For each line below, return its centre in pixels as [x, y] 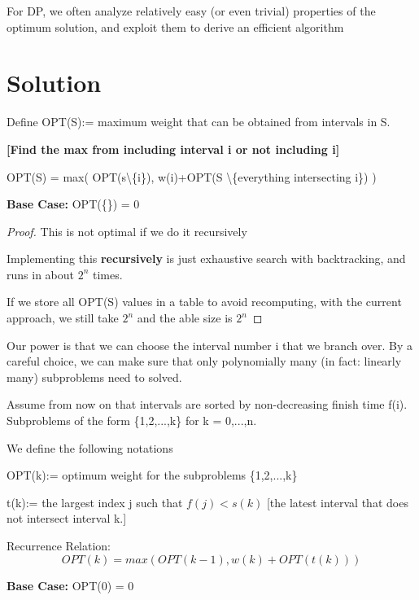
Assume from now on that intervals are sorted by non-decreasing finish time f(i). [207, 404]
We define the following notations [90, 447]
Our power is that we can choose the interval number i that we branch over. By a [210, 345]
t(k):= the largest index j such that [95, 502]
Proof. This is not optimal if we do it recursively [127, 231]
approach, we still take [63, 318]
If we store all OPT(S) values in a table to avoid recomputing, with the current [204, 302]
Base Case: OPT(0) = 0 [70, 585]
